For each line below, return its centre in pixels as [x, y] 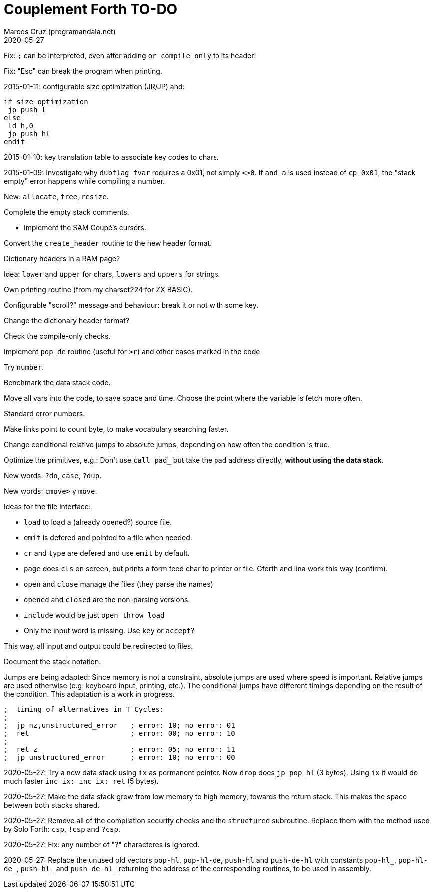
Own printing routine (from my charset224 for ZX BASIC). [98, 289]
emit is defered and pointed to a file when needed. [108, 537]
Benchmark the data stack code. [57, 382]
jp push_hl [29, 134]
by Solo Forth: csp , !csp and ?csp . [62, 829]
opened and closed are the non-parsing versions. [107, 599]
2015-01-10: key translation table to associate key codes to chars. [111, 157]
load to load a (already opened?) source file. [98, 522]
